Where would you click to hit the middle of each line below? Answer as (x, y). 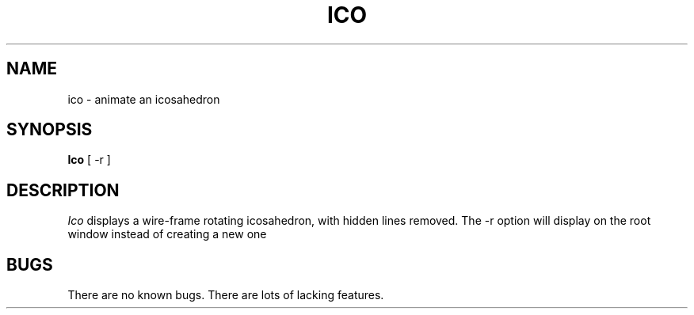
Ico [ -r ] (89, 160)
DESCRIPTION (63, 190)
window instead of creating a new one (167, 234)
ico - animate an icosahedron (144, 99)
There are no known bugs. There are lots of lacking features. (226, 295)
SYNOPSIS (50, 130)
